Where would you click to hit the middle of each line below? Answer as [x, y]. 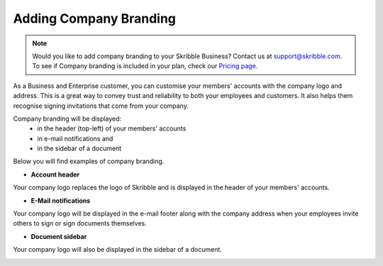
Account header [55, 174]
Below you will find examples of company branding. [89, 161]
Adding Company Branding [95, 18]
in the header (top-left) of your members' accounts [112, 128]
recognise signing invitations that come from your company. [101, 106]
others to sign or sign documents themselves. [80, 223]
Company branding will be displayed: [67, 118]
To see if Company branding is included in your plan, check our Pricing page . [145, 66]
